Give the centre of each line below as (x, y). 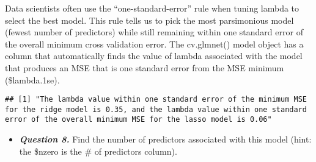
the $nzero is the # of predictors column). (98, 151)
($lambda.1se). (32, 79)
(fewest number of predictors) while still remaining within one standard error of (154, 32)
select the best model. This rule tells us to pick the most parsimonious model (149, 20)
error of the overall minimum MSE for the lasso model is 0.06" (138, 120)
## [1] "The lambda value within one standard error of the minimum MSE (156, 100)
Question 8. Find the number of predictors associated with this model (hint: (165, 139)
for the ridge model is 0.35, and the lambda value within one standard (156, 109)
